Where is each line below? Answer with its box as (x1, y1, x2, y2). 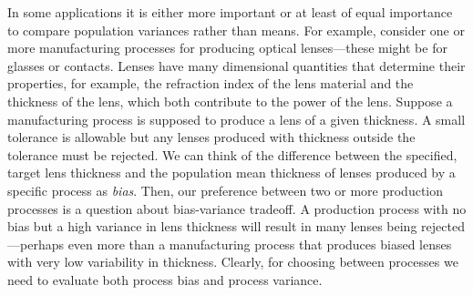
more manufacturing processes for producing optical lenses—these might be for (7, 38, 447, 57)
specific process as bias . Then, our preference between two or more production (7, 180, 444, 199)
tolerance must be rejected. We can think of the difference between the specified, (7, 145, 458, 164)
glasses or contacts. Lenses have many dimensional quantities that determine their (7, 56, 466, 75)
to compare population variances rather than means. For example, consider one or (7, 20, 465, 39)
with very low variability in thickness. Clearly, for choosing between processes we (7, 252, 458, 271)
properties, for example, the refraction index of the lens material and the (7, 74, 414, 93)
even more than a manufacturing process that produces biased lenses (67, 234, 452, 253)
